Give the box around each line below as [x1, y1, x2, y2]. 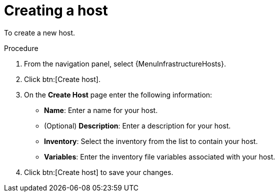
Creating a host [4, 2, 108, 19]
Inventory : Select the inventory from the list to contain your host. [44, 136, 258, 145]
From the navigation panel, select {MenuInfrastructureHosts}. [24, 59, 226, 68]
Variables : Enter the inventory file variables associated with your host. [44, 152, 275, 161]
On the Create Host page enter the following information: [24, 90, 212, 99]
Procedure [4, 43, 38, 52]
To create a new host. [4, 28, 75, 37]
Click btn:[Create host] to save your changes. [24, 167, 173, 176]
